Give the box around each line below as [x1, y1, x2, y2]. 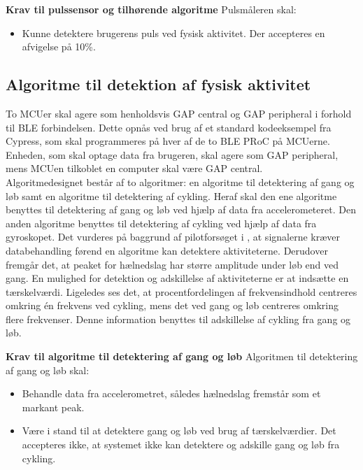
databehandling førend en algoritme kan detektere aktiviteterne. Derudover [6, 243, 328, 257]
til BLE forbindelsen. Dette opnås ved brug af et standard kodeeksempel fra [6, 120, 332, 134]
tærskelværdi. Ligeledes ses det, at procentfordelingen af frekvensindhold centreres [6, 284, 357, 299]
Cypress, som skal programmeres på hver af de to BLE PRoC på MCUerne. [6, 134, 330, 148]
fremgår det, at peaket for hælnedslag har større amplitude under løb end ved [6, 257, 339, 271]
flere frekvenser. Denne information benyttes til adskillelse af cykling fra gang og [6, 311, 351, 326]
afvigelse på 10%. [22, 39, 96, 54]
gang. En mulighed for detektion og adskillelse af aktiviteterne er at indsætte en [6, 271, 349, 285]
